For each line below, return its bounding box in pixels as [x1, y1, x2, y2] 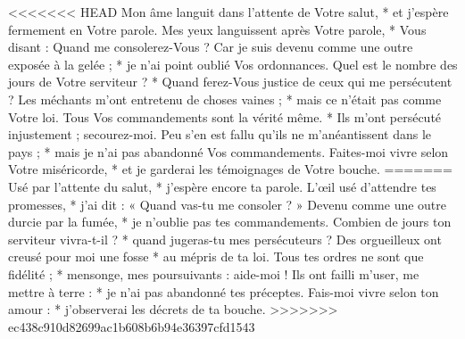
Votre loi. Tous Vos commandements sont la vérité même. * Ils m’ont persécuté [8, 107, 442, 126]
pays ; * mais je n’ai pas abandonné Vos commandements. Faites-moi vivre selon [8, 142, 449, 161]
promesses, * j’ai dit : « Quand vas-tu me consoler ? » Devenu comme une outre [8, 194, 447, 213]
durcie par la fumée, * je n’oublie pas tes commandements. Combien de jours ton [8, 212, 452, 231]
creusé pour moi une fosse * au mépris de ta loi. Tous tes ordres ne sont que [8, 247, 424, 266]
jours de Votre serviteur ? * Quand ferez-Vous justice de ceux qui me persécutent [8, 72, 453, 91]
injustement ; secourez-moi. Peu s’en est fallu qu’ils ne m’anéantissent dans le [8, 125, 432, 144]
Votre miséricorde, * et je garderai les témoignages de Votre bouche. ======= [8, 160, 453, 178]
